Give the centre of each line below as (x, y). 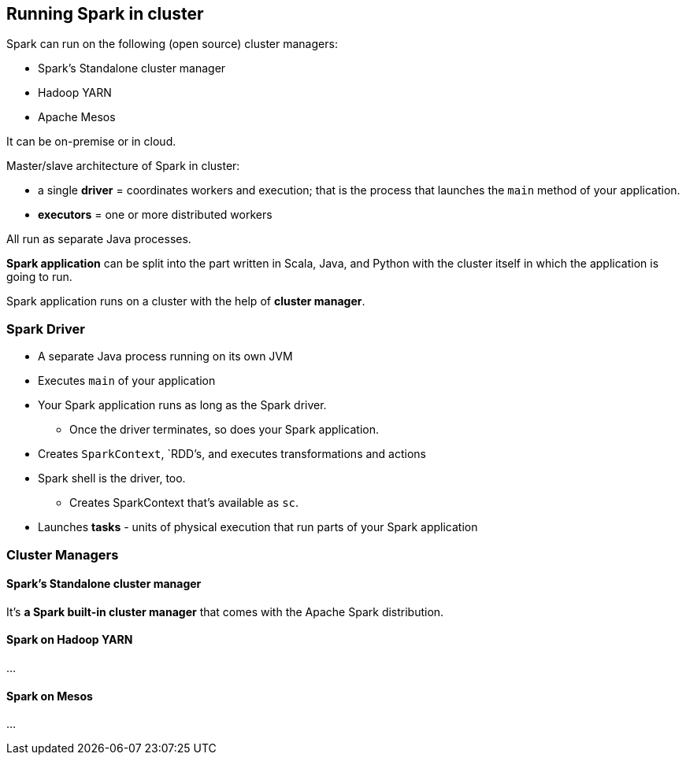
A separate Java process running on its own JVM (165, 356)
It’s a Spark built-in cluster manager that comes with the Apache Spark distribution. (225, 611)
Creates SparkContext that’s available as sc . (184, 503)
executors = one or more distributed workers (155, 215)
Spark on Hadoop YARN (70, 640)
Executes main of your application (127, 381)
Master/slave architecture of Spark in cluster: (123, 166)
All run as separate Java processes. (99, 239)
